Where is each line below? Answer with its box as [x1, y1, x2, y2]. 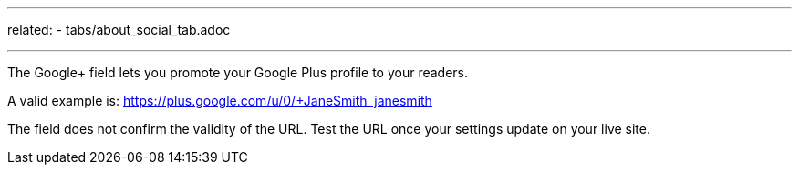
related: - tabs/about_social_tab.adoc [7, 22, 231, 37]
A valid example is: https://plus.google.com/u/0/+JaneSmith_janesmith [7, 93, 432, 108]
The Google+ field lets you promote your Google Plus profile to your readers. [7, 65, 469, 80]
